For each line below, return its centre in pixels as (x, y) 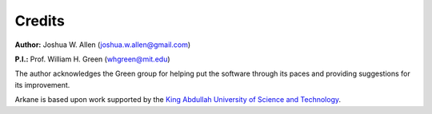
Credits (40, 21)
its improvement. (42, 85)
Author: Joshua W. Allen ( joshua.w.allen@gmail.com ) (103, 45)
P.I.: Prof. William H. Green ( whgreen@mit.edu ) (93, 59)
